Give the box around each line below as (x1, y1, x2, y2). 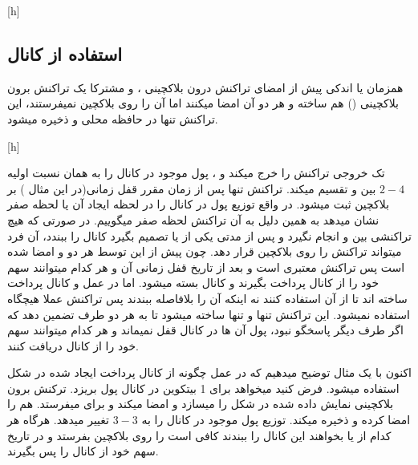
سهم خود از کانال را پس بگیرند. (7, 443, 159, 459)
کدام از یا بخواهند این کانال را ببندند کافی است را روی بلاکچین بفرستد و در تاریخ (7, 427, 392, 443)
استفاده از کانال (7, 41, 123, 66)
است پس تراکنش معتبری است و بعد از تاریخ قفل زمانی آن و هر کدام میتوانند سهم (7, 258, 405, 275)
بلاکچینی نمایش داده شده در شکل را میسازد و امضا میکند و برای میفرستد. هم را (7, 395, 394, 412)
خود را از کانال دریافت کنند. (7, 337, 139, 354)
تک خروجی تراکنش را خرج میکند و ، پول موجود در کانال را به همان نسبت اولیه (7, 164, 385, 181)
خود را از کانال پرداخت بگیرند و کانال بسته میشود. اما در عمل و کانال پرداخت (7, 274, 379, 291)
